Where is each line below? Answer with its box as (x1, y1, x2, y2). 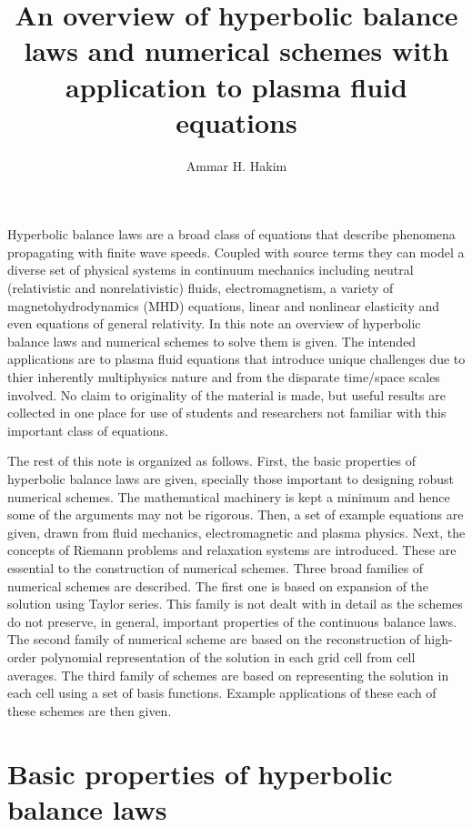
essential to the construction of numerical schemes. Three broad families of (7, 558, 424, 577)
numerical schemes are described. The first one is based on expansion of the (7, 576, 429, 595)
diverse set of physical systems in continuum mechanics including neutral (7, 260, 414, 279)
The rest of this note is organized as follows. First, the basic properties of (7, 451, 416, 470)
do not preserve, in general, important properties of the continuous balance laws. (7, 611, 457, 630)
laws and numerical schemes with (24, 32, 449, 69)
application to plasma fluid (65, 67, 407, 105)
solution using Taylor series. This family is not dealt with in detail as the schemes (7, 594, 463, 613)
